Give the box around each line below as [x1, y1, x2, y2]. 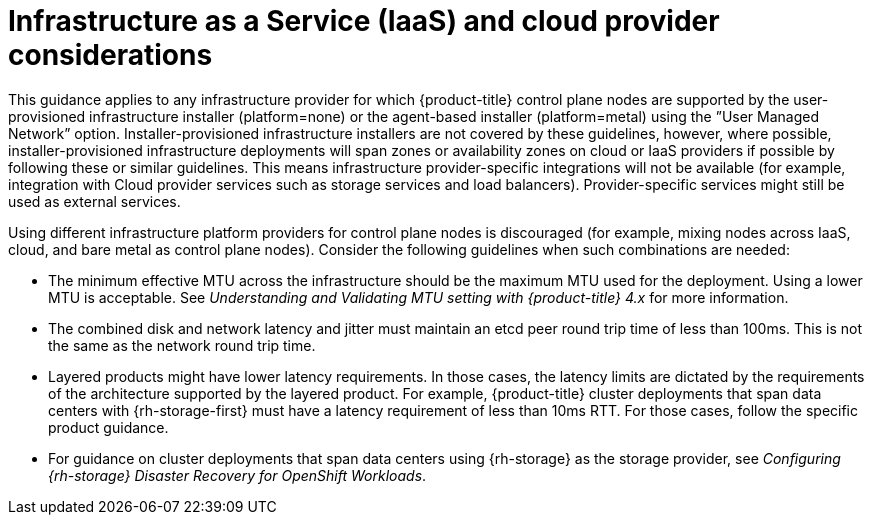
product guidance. [48, 418, 169, 436]
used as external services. [8, 192, 181, 210]
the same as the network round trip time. [48, 336, 316, 354]
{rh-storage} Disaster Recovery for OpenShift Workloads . [48, 466, 427, 484]
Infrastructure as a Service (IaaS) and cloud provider [8, 4, 720, 38]
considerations [8, 38, 213, 72]
